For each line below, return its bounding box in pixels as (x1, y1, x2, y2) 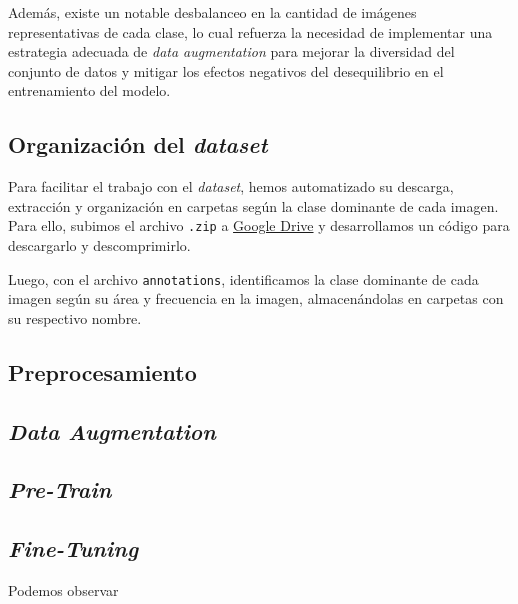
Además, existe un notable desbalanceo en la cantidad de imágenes (8, 2, 417, 22)
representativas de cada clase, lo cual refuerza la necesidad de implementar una (8, 21, 493, 42)
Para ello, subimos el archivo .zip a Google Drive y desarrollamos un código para (8, 215, 510, 236)
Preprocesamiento (8, 356, 197, 387)
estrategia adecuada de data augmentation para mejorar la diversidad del (8, 41, 455, 62)
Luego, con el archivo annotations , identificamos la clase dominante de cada (8, 268, 479, 289)
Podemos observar (8, 580, 119, 600)
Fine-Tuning (8, 533, 139, 564)
